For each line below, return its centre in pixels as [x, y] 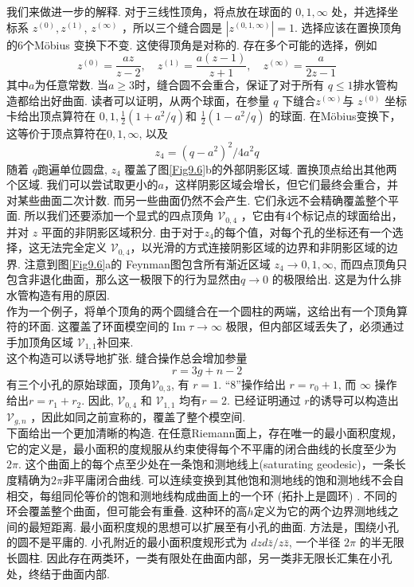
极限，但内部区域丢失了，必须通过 [315, 326]
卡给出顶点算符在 [51, 116]
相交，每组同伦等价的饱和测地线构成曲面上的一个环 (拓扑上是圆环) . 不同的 [202, 495]
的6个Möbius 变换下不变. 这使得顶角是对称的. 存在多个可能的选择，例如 [192, 44]
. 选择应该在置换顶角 [348, 27]
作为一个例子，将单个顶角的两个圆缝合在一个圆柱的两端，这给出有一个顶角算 [207, 310]
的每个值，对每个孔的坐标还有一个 [303, 231]
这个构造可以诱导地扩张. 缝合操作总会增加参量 [127, 358]
